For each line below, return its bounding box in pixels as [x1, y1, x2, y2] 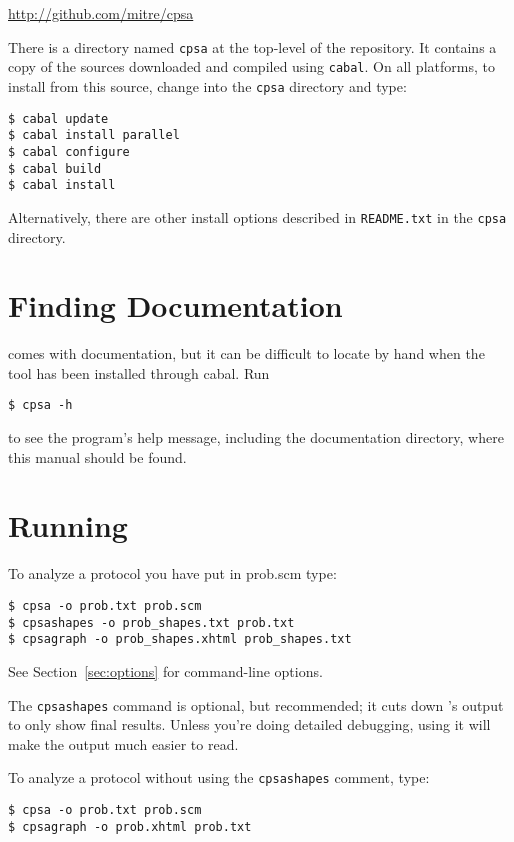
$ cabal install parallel [8, 128, 180, 143]
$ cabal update [8, 111, 109, 126]
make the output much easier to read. [8, 733, 239, 754]
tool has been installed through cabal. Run [8, 362, 270, 383]
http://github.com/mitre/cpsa [8, 3, 194, 23]
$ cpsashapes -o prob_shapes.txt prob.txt [8, 615, 295, 630]
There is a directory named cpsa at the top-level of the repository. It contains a [8, 36, 497, 57]
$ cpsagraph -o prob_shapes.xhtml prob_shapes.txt [8, 632, 352, 647]
